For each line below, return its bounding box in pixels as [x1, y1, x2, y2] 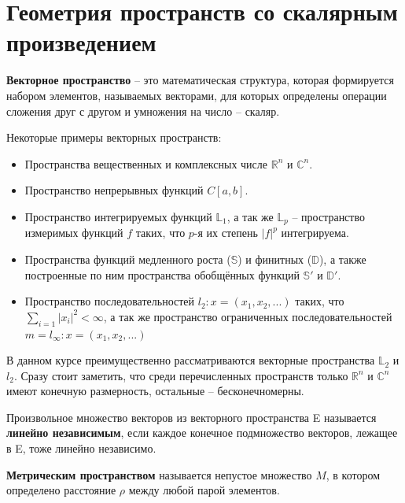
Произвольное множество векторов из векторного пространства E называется [6, 409, 377, 425]
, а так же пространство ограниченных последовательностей [103, 308, 392, 324]
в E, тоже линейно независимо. [6, 440, 156, 457]
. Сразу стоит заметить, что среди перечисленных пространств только [13, 367, 348, 383]
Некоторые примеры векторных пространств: [6, 129, 222, 146]
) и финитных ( [237, 250, 312, 267]
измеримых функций [24, 224, 123, 241]
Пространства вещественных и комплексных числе [24, 155, 268, 172]
